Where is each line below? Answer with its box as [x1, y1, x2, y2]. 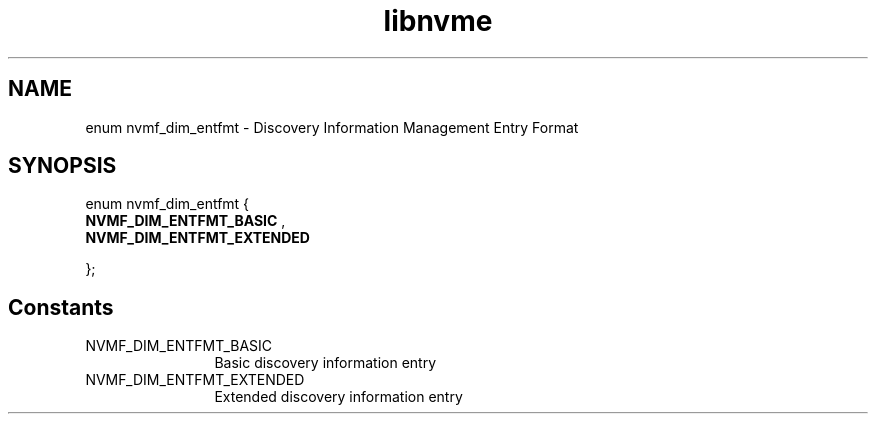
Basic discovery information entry [214, 354, 437, 372]
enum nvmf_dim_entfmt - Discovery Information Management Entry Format [85, 118, 579, 136]
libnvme [383, 4, 493, 38]
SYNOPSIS [8, 153, 117, 179]
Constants [8, 294, 114, 320]
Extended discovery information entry [214, 388, 463, 406]
